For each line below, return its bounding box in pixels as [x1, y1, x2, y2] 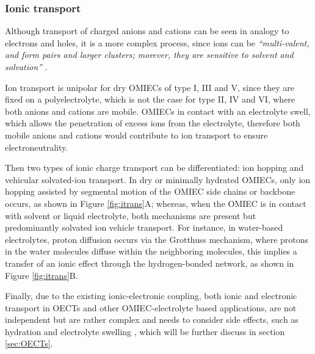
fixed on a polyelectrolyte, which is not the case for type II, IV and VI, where [5, 93, 295, 106]
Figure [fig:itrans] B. [5, 269, 78, 281]
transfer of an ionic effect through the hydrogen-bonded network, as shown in [5, 256, 294, 269]
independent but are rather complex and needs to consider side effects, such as [5, 313, 299, 326]
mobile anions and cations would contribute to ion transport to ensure [5, 128, 268, 141]
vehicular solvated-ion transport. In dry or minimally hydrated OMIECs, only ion [5, 173, 311, 186]
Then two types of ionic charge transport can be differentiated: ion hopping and [5, 161, 304, 174]
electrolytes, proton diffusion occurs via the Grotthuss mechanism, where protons [5, 233, 309, 245]
